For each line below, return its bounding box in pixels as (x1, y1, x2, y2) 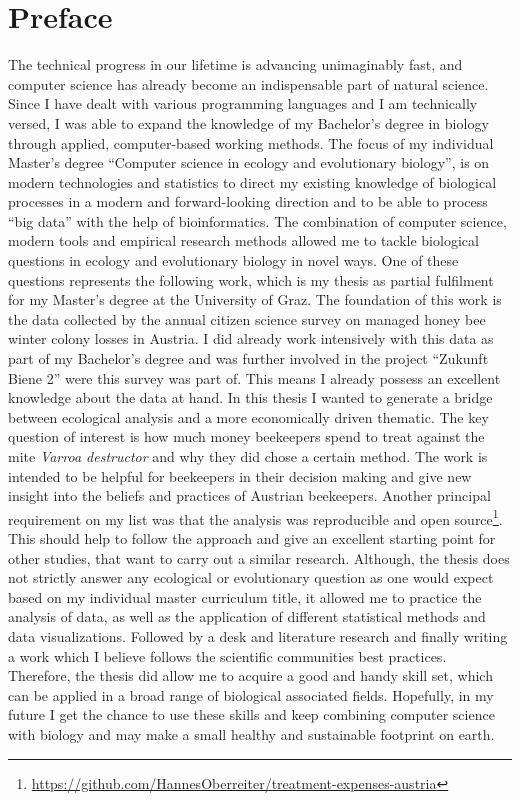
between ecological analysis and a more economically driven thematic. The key (8, 406, 489, 427)
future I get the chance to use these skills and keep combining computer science (8, 704, 495, 725)
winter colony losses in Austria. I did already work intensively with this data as (8, 328, 494, 349)
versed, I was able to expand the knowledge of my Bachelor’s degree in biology (8, 112, 489, 133)
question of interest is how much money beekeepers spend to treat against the (8, 426, 485, 447)
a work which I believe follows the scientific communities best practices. (8, 645, 447, 666)
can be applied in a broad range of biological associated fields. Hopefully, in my (8, 684, 494, 705)
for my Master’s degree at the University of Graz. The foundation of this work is (8, 289, 502, 310)
